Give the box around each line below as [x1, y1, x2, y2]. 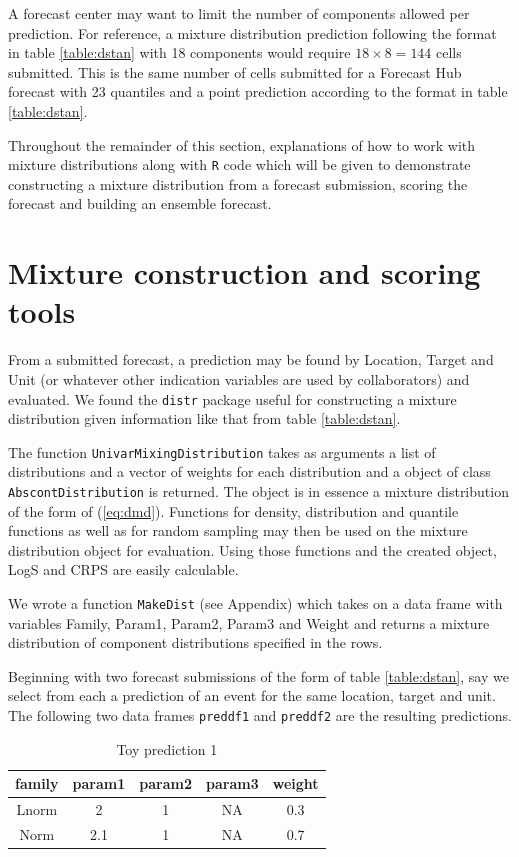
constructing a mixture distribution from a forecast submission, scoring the [8, 173, 468, 194]
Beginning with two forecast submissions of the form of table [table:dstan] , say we [8, 665, 509, 686]
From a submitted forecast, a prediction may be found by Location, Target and [8, 349, 494, 370]
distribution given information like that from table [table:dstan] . [8, 408, 401, 429]
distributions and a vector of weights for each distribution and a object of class [8, 461, 491, 482]
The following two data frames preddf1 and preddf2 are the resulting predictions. [8, 705, 512, 726]
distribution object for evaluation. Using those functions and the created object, [8, 539, 497, 560]
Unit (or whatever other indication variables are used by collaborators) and [8, 368, 470, 389]
